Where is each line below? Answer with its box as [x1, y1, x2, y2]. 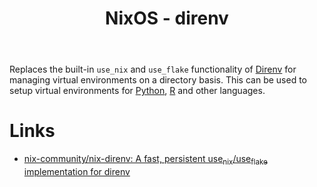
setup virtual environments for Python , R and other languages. [9, 85, 266, 97]
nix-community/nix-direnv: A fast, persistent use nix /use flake [23, 153, 268, 167]
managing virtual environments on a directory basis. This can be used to [9, 74, 307, 86]
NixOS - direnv [105, 7, 229, 30]
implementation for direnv [23, 165, 131, 177]
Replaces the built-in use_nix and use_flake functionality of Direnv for [9, 63, 297, 76]
